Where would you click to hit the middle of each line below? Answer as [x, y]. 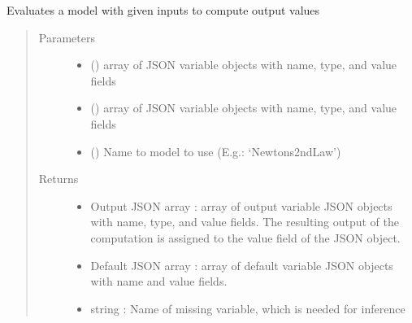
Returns [59, 179]
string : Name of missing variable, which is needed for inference [248, 308]
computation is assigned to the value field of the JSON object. [245, 237]
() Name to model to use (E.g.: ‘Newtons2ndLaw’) [216, 151]
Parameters [67, 37]
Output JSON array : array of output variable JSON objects [241, 205]
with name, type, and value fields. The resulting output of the [245, 222]
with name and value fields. [159, 281]
